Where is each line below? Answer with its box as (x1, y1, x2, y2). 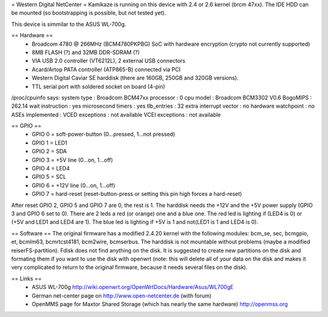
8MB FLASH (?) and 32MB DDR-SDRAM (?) (32, 49, 140, 56)
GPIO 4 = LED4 (32, 165, 70, 172)
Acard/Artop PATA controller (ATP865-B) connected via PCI (32, 66, 181, 73)
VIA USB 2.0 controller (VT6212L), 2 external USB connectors (32, 57, 185, 64)
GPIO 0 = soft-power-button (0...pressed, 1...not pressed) (32, 131, 176, 138)
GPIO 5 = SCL (32, 173, 67, 181)
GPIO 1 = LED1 (32, 139, 67, 146)
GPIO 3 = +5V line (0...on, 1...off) (32, 156, 114, 164)
